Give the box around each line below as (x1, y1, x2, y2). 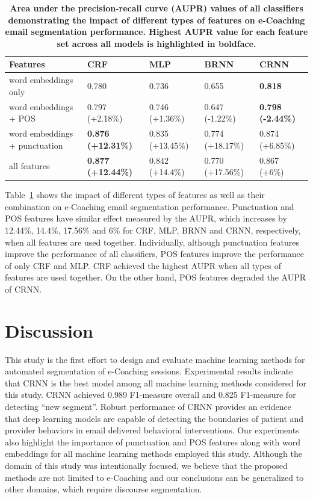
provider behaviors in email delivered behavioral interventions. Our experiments (5, 424, 299, 436)
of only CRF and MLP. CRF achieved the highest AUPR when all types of (5, 259, 282, 271)
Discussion (5, 318, 93, 342)
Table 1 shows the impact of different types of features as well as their (5, 188, 265, 201)
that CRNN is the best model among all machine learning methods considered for (5, 376, 307, 389)
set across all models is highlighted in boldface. (57, 37, 256, 49)
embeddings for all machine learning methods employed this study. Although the (5, 447, 302, 460)
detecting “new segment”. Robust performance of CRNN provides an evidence (5, 400, 291, 413)
